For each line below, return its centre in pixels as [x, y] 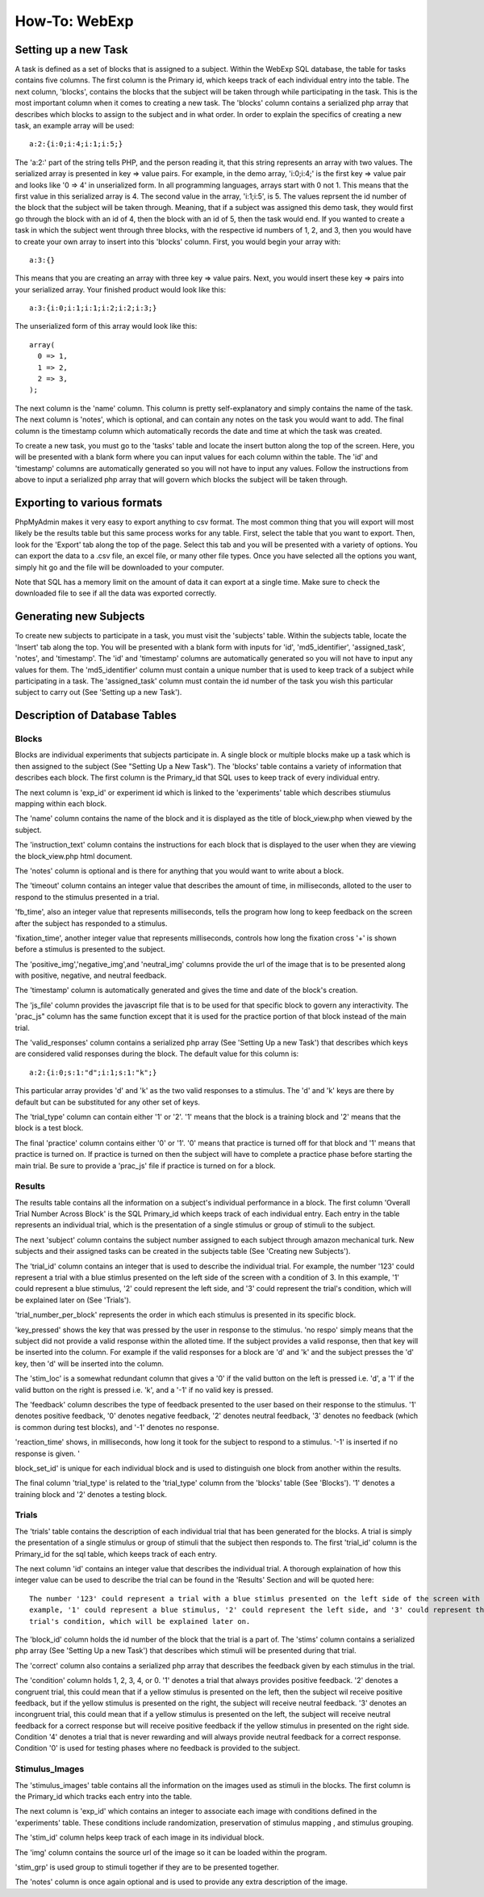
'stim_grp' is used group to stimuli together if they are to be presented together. [147, 1867]
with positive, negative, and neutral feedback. [91, 976]
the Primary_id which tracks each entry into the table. [104, 1796]
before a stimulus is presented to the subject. [90, 949]
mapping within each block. [61, 803]
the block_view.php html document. [74, 856]
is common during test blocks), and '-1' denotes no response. [117, 1427]
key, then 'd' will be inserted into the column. [90, 1363]
